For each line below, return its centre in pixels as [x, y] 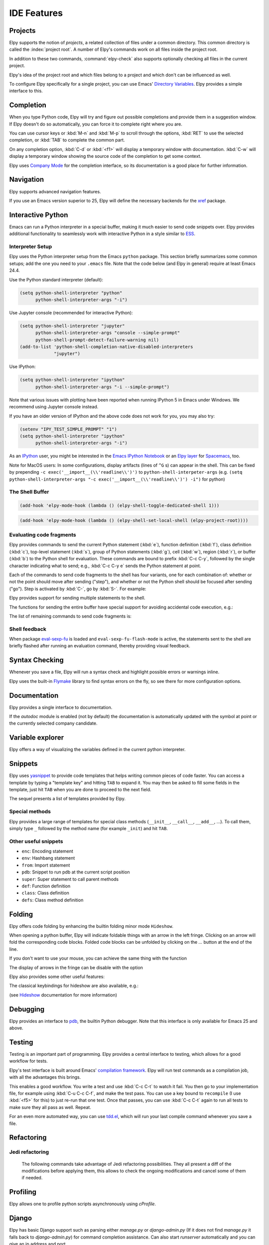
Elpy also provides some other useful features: [57, 977]
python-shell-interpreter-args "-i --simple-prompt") [103, 387]
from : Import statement [46, 865]
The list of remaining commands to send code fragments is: [70, 616]
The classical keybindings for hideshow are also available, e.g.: [74, 986]
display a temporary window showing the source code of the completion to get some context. [105, 156]
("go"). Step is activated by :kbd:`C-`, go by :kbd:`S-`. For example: [78, 589]
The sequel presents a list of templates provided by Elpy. [67, 799]
